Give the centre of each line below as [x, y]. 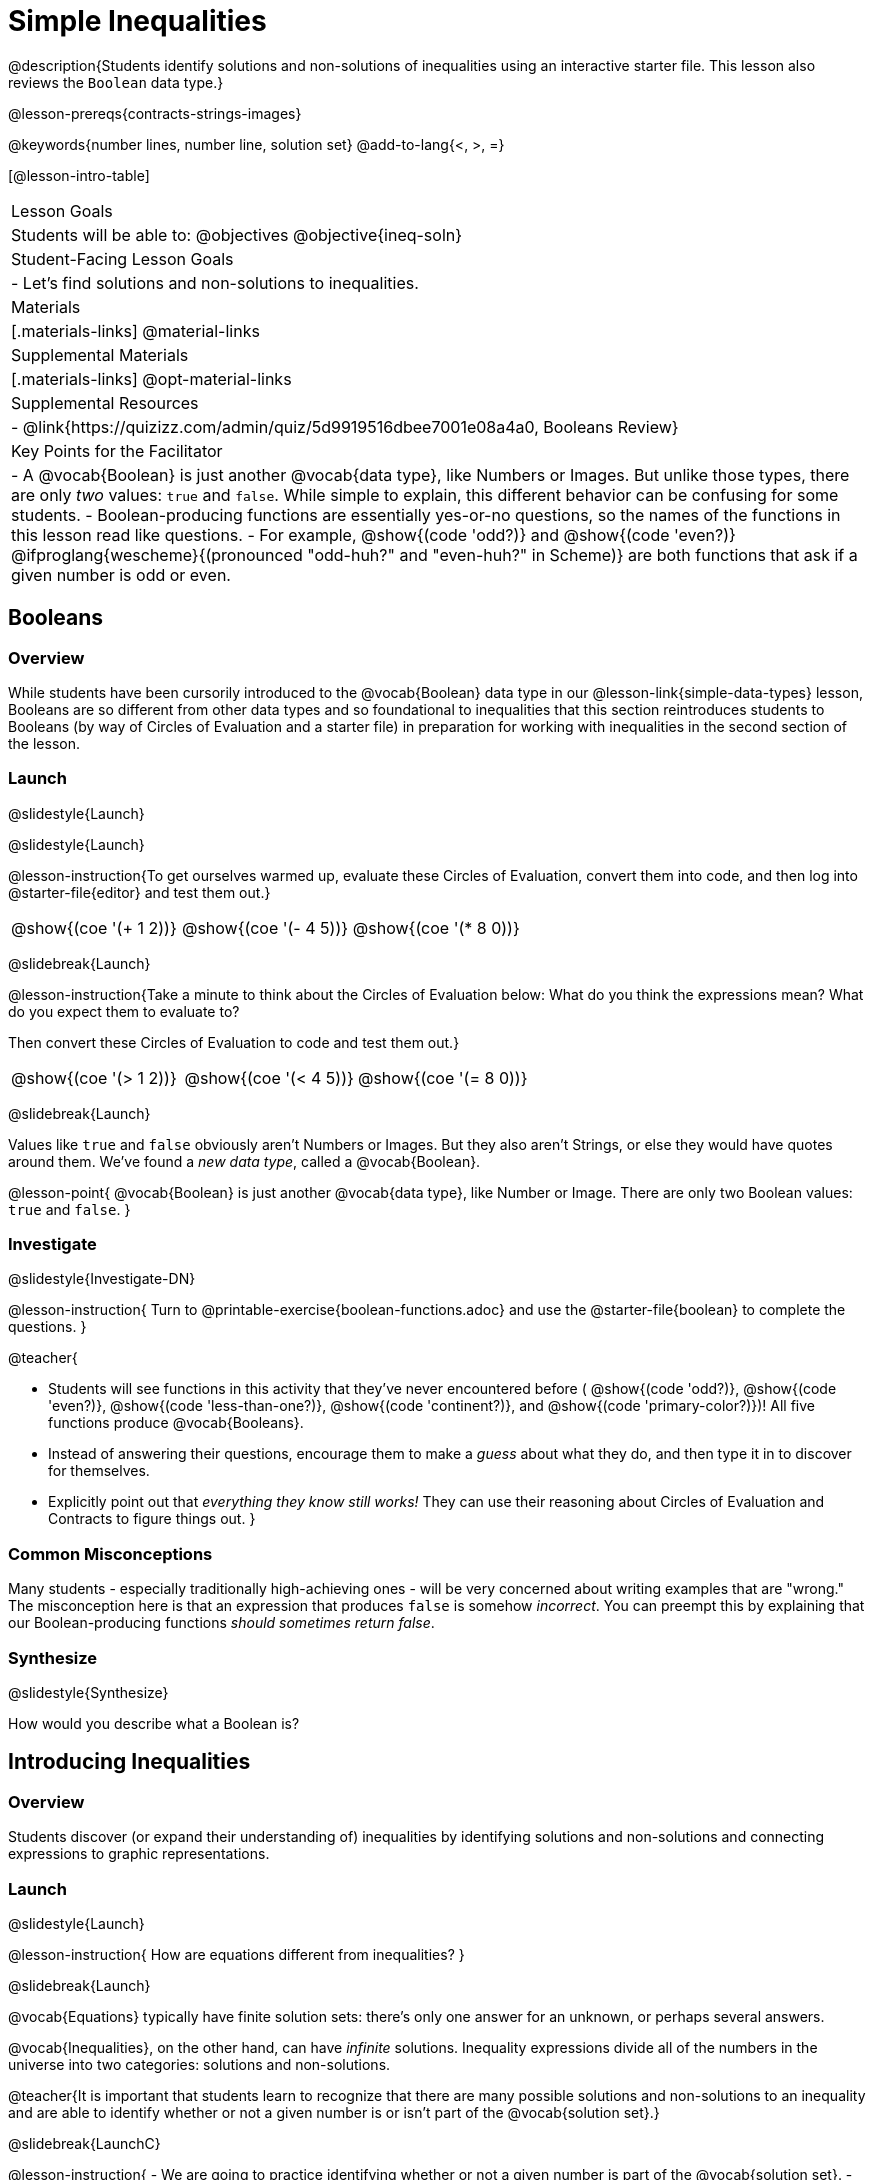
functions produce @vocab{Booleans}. [176, 1423]
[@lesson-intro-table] [79, 175]
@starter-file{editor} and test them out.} [139, 892]
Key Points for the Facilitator [117, 450]
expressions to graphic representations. [139, 1854]
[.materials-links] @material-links [135, 330]
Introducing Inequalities [129, 1762]
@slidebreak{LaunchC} [84, 2143]
